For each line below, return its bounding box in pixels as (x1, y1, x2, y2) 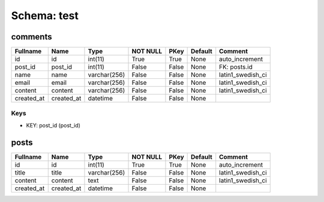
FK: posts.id (219, 63, 253, 71)
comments (11, 32, 52, 42)
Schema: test (11, 9, 79, 22)
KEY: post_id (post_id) (26, 121, 81, 128)
